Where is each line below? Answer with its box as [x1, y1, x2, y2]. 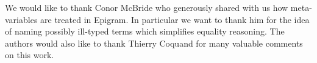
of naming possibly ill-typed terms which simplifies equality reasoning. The [5, 25, 285, 38]
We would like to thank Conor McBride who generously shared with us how [5, 1, 288, 13]
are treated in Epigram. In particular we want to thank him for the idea [40, 13, 310, 25]
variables [5, 13, 38, 25]
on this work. [5, 48, 54, 61]
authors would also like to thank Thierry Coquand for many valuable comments [5, 36, 303, 49]
